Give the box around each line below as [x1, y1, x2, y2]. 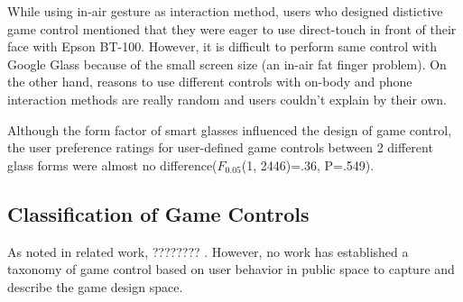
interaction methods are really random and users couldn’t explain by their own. [7, 89, 448, 108]
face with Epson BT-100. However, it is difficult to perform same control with [7, 37, 437, 56]
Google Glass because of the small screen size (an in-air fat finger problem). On [7, 54, 447, 73]
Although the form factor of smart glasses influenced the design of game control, [7, 120, 452, 139]
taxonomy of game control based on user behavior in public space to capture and [7, 260, 455, 279]
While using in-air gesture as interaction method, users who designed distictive [7, 2, 443, 20]
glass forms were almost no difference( [7, 155, 218, 174]
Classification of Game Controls [7, 199, 310, 227]
